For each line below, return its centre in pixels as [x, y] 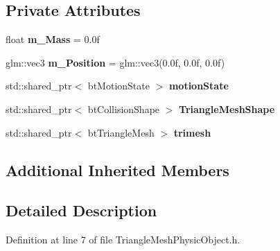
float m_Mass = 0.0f [53, 39]
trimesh [192, 132]
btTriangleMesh [121, 132]
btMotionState [119, 86]
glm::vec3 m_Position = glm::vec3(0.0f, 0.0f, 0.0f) [115, 62]
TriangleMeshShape [227, 109]
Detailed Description [81, 210]
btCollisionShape [124, 109]
